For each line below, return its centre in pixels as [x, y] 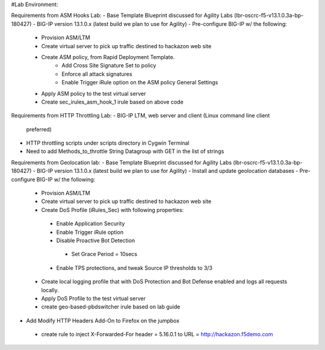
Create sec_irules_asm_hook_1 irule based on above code [112, 102]
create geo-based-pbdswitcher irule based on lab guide [111, 307]
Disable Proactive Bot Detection [96, 240]
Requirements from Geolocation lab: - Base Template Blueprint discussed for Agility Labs [121, 162]
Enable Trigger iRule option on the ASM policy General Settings [140, 83]
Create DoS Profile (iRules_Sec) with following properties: [113, 210]
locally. [50, 290]
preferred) [39, 129]
